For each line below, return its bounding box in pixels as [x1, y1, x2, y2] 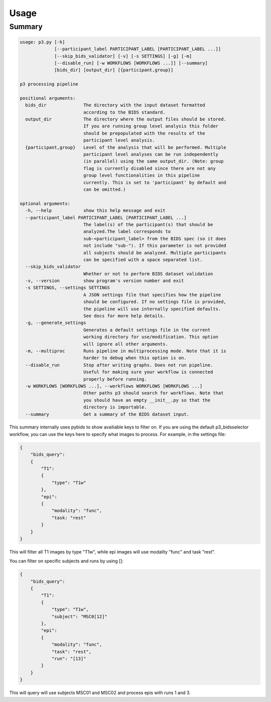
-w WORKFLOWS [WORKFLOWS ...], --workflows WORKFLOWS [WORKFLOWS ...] [25, 383, 203, 389]
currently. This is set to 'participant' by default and [83, 180, 227, 185]
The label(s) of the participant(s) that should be [83, 221, 213, 227]
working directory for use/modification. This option [83, 334, 218, 340]
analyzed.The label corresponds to [83, 229, 171, 234]
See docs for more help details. [83, 313, 166, 319]
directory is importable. [83, 404, 148, 410]
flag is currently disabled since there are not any [83, 166, 216, 171]
